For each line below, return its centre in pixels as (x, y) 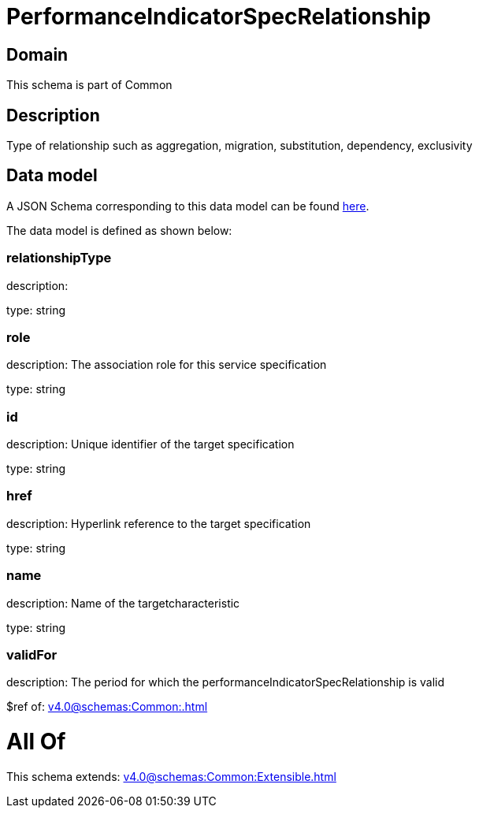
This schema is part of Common (89, 85)
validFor (32, 654)
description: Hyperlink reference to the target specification (159, 523)
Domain (37, 54)
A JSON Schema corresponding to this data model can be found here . (188, 206)
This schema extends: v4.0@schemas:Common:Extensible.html (171, 776)
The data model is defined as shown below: (119, 230)
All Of (36, 742)
